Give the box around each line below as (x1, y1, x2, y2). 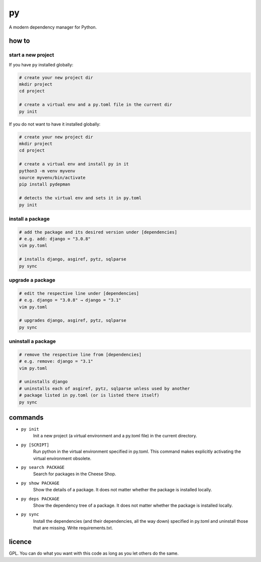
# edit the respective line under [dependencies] (19, 290, 139, 296)
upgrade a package (9, 276, 56, 283)
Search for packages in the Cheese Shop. (33, 471, 116, 477)
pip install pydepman (19, 182, 71, 187)
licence (9, 537, 32, 546)
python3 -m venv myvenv (19, 168, 76, 174)
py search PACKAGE (21, 465, 65, 470)
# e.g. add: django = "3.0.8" (19, 236, 91, 242)
